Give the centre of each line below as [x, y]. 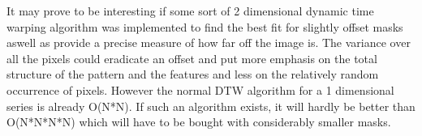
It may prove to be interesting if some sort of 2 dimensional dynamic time [190, 11]
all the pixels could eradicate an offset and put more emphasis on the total [192, 58]
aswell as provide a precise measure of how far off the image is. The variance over [209, 42]
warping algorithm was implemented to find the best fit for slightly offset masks [205, 26]
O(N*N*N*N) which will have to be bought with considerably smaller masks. [199, 122]
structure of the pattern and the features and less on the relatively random [193, 74]
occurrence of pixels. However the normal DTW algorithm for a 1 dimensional [200, 89]
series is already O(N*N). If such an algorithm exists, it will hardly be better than [211, 106]
